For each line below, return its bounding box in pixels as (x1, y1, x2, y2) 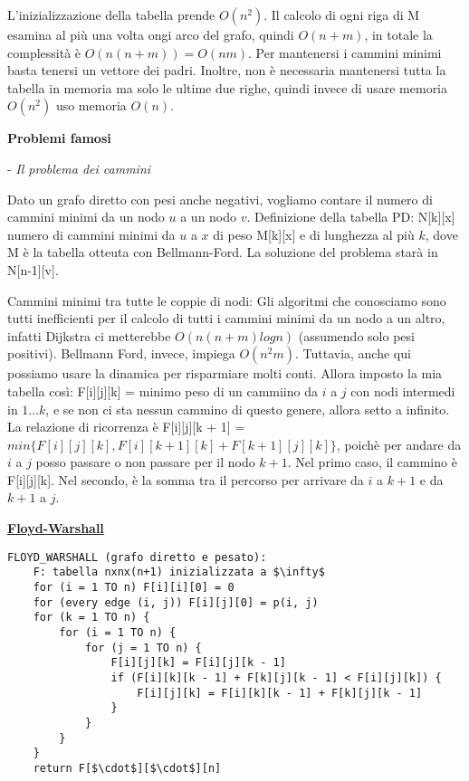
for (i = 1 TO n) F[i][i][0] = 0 (33, 580, 234, 594)
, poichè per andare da (336, 434, 462, 453)
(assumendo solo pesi (298, 326, 415, 345)
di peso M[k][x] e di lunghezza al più (213, 224, 415, 243)
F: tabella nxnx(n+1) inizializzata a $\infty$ (33, 566, 325, 579)
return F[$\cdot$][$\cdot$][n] (33, 761, 222, 775)
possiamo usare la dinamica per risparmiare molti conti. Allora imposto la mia (7, 364, 443, 383)
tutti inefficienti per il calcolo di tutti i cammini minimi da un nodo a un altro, (7, 309, 445, 328)
